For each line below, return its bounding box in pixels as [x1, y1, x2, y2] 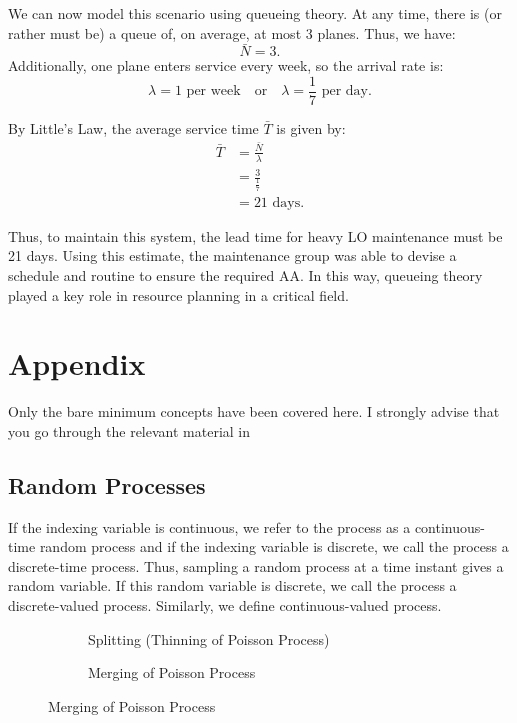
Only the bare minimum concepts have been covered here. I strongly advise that [8, 401, 500, 422]
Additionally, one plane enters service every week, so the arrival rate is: [8, 55, 444, 76]
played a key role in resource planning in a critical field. [8, 284, 349, 305]
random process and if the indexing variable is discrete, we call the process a [39, 536, 509, 557]
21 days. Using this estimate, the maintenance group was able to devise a [8, 245, 457, 266]
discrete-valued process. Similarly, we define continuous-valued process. [8, 594, 442, 615]
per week [186, 84, 241, 99]
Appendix [8, 343, 146, 384]
